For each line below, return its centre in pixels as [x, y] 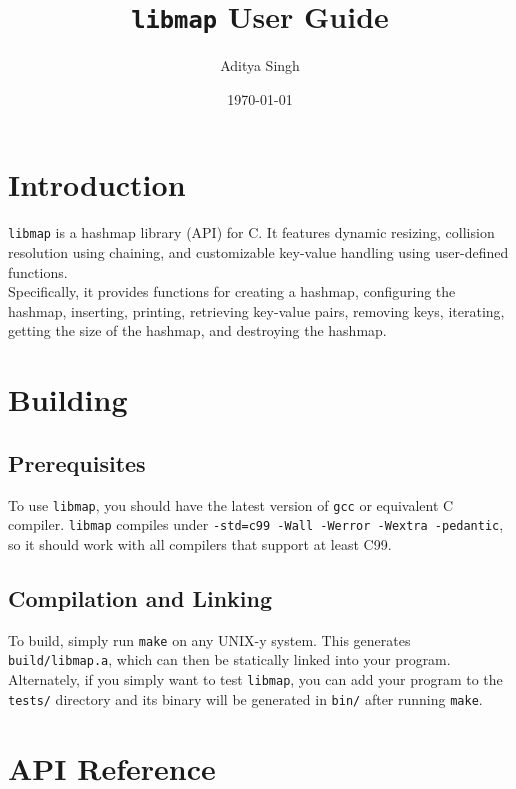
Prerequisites [77, 462]
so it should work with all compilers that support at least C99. [200, 543]
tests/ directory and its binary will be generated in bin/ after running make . [245, 698]
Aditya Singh [260, 65]
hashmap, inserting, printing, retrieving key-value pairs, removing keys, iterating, [256, 310]
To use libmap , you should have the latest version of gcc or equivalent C [231, 504]
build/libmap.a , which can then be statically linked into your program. [229, 659]
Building [68, 399]
